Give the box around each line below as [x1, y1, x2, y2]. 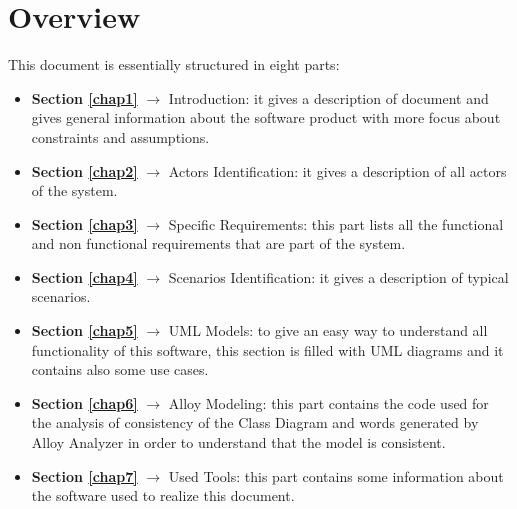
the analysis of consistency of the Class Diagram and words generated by [31, 412, 479, 433]
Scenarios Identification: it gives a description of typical [168, 266, 509, 287]
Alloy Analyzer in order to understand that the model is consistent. [31, 432, 446, 453]
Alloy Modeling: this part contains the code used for [168, 392, 489, 413]
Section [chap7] [31, 465, 138, 486]
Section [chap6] [31, 392, 138, 413]
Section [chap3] [31, 213, 138, 234]
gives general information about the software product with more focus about [31, 107, 501, 128]
